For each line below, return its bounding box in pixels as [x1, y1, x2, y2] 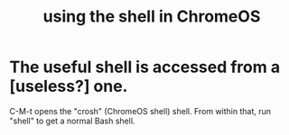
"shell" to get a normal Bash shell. [9, 115, 135, 126]
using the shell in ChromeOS [42, 6, 261, 27]
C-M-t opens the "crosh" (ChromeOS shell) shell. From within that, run [9, 105, 272, 116]
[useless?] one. [9, 76, 128, 96]
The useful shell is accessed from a [9, 57, 281, 77]
